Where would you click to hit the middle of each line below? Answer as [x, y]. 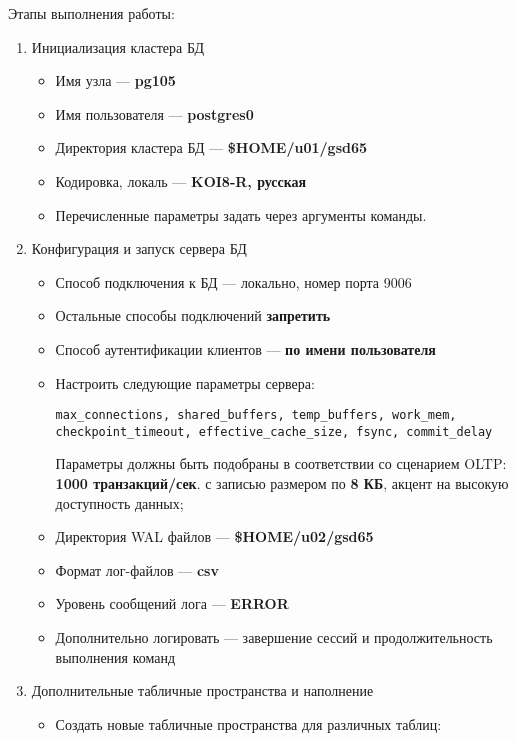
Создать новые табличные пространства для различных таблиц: [248, 723]
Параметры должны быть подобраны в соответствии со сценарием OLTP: [281, 463]
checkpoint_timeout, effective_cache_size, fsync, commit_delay [274, 431]
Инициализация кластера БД [118, 46]
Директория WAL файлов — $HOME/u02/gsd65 [214, 536]
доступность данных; [119, 502]
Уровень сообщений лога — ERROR [172, 603]
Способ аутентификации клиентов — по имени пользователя [245, 348]
